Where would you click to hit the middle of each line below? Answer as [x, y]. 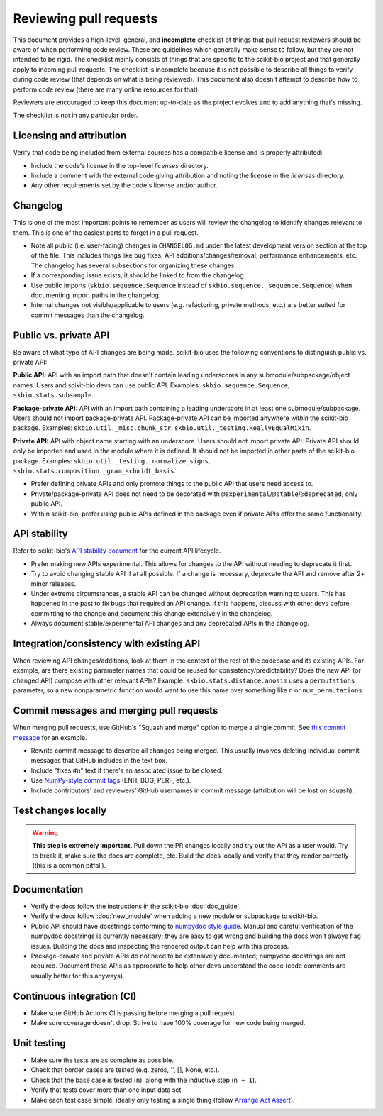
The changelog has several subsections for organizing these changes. [134, 265]
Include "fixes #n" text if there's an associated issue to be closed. [127, 770]
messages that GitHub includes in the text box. [99, 761]
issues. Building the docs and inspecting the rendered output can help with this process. [160, 946]
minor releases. [54, 584]
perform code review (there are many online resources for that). [106, 89]
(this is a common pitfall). [69, 866]
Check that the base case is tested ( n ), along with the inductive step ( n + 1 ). [144, 1080]
